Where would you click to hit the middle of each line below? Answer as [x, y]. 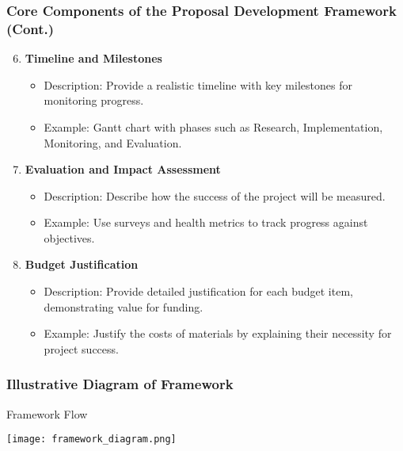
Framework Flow [47, 413]
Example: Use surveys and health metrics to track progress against [206, 222]
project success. [81, 348]
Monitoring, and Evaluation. [113, 142]
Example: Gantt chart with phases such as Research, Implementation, [213, 126]
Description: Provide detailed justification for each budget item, [198, 291]
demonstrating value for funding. [124, 306]
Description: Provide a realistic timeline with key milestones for [198, 84]
